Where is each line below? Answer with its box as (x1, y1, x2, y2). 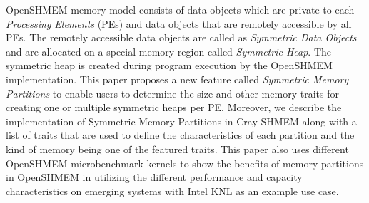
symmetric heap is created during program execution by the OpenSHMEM (6, 58, 333, 73)
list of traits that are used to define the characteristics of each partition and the (6, 127, 355, 142)
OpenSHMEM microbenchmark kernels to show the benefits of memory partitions (6, 155, 364, 170)
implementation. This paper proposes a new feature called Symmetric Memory (6, 71, 349, 86)
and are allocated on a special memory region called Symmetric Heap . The (6, 43, 331, 58)
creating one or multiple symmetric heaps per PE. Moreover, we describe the (6, 100, 342, 115)
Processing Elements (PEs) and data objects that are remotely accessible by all (6, 16, 352, 31)
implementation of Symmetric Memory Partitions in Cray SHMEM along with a (6, 113, 357, 128)
